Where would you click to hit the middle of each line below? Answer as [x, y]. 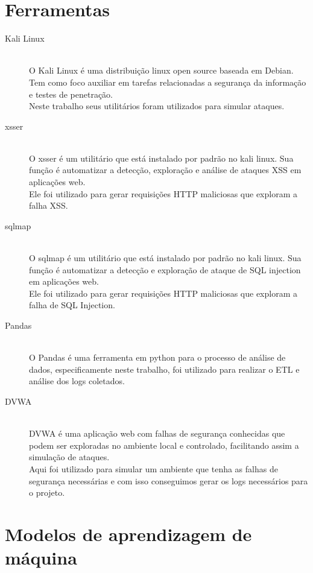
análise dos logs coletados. [77, 381]
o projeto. [47, 492]
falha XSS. [49, 205]
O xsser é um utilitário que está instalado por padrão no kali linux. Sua [161, 158]
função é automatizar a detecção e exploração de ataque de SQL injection [165, 269]
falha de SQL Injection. [72, 305]
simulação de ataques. [69, 457]
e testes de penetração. [71, 94]
